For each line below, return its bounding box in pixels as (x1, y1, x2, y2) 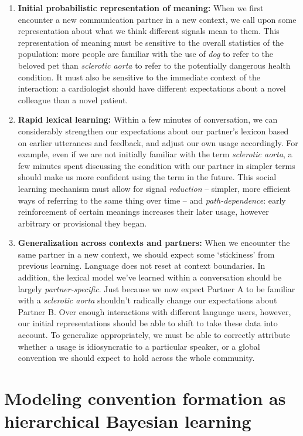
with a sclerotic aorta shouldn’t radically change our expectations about (18, 294, 277, 306)
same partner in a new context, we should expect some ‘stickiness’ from (18, 248, 275, 260)
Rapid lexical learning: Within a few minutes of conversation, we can (18, 113, 278, 126)
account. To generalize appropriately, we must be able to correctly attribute (18, 329, 290, 341)
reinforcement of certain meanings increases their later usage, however (18, 205, 269, 218)
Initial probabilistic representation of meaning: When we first (18, 2, 264, 13)
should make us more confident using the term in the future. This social (18, 171, 277, 183)
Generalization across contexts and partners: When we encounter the (18, 236, 290, 249)
